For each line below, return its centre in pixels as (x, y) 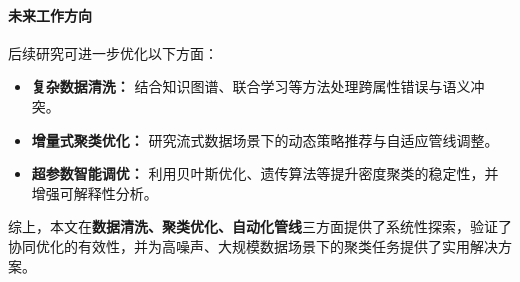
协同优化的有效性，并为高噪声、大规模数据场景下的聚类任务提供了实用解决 (253, 245)
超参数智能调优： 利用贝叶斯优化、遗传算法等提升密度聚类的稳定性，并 (265, 173)
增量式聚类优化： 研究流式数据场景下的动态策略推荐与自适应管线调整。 (265, 139)
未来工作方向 (50, 14)
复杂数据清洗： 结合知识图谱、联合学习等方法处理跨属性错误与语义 (251, 86)
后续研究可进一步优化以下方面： (113, 52)
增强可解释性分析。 (94, 192)
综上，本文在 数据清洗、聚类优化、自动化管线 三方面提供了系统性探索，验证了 (260, 226)
